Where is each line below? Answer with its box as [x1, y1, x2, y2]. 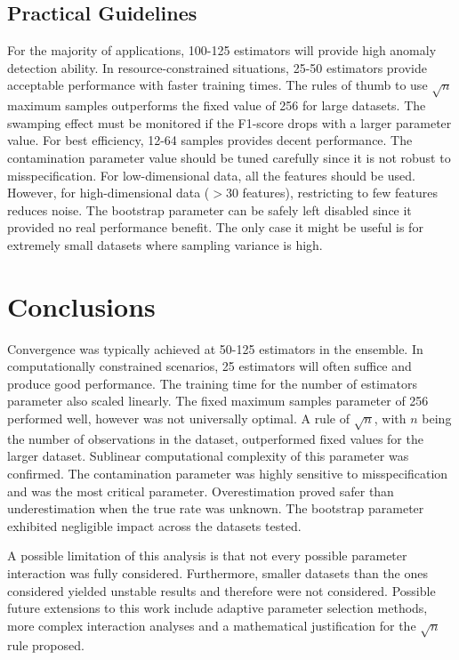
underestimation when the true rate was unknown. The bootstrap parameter [7, 499, 424, 518]
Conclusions [7, 287, 156, 324]
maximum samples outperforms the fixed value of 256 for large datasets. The [7, 96, 426, 115]
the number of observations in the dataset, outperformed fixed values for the [7, 429, 423, 447]
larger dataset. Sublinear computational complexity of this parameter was [7, 447, 409, 465]
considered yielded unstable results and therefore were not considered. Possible [7, 581, 436, 600]
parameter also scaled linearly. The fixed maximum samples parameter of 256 [7, 391, 429, 410]
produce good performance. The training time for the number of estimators [7, 374, 417, 392]
